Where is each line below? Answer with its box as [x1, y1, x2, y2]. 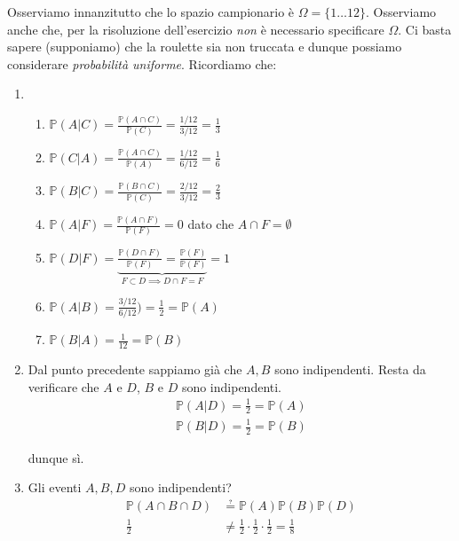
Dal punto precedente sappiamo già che [28, 359, 242, 378]
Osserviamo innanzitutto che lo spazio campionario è [7, 2, 295, 20]
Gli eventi [28, 478, 82, 497]
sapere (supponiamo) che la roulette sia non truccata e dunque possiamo [7, 37, 402, 56]
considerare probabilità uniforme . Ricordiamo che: [7, 54, 277, 73]
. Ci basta [398, 20, 452, 38]
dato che [187, 215, 234, 233]
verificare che [28, 377, 99, 396]
